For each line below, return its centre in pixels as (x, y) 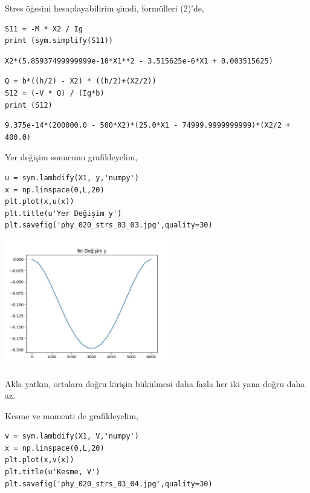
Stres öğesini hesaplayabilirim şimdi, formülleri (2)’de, (105, 8)
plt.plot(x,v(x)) (40, 460)
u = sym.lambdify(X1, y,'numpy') (72, 178)
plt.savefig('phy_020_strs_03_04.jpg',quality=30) (109, 484)
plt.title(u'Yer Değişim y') (63, 213)
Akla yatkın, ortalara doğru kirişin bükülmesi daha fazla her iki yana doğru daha (155, 383)
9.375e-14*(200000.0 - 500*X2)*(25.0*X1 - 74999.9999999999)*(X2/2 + (148, 126)
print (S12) (29, 105)
